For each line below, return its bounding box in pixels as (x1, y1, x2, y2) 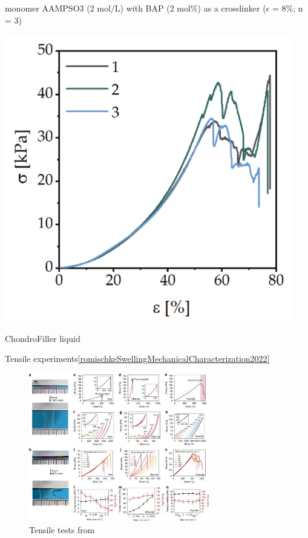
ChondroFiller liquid (5, 332, 80, 344)
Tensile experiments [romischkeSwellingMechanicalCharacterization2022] (5, 352, 270, 365)
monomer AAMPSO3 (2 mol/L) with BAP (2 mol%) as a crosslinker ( (5, 2, 266, 14)
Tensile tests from (29, 523, 95, 536)
